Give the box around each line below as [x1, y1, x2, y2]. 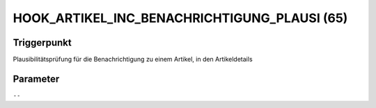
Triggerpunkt [13, 37, 72, 48]
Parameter [13, 73, 60, 84]
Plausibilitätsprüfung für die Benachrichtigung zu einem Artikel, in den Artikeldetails [13, 55, 253, 64]
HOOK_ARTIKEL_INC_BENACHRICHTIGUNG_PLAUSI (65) [13, 10, 348, 26]
